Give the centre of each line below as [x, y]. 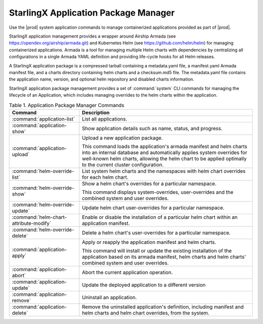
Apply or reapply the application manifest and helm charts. [149, 242]
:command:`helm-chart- [39, 217]
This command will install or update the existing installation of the [157, 250]
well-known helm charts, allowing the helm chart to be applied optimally [164, 159]
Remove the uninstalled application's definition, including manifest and [163, 306]
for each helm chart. [105, 177]
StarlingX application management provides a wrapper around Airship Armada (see [93, 36]
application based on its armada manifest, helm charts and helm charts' [164, 257]
